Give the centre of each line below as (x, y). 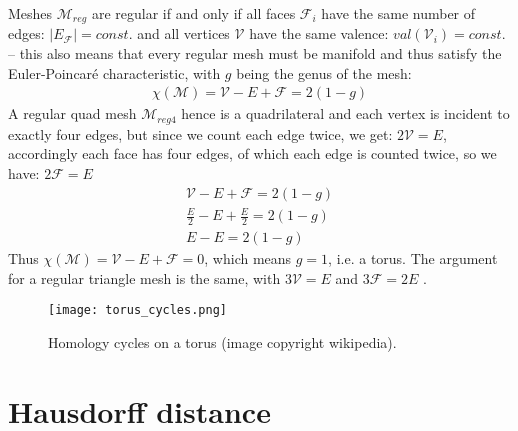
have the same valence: (319, 33)
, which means (248, 257)
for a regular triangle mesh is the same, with (144, 277)
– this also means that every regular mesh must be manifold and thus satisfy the (255, 53)
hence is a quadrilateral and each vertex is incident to (345, 113)
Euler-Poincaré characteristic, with (114, 72)
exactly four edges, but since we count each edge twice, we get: (200, 133)
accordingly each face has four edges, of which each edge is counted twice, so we (252, 153)
